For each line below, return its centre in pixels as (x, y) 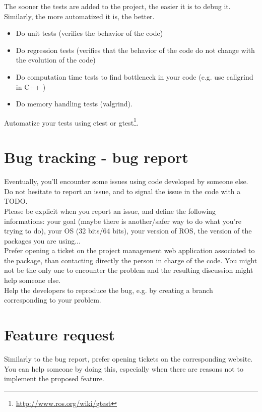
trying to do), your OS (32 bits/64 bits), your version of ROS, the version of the (128, 231)
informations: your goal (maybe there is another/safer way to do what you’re (123, 221)
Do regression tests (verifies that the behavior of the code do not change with (135, 50)
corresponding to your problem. (53, 300)
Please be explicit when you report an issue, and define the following (110, 211)
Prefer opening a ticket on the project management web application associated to (129, 250)
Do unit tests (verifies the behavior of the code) (89, 33)
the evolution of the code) (56, 60)
